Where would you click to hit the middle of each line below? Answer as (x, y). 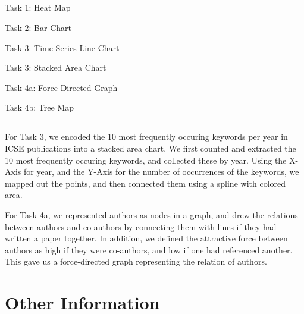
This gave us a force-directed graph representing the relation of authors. (136, 261)
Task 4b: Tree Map (40, 107)
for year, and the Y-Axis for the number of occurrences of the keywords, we (161, 172)
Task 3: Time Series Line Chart (62, 47)
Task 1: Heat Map (38, 7)
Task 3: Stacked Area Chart (56, 67)
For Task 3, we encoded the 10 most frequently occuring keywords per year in (146, 136)
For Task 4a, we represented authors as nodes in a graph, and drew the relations (151, 214)
